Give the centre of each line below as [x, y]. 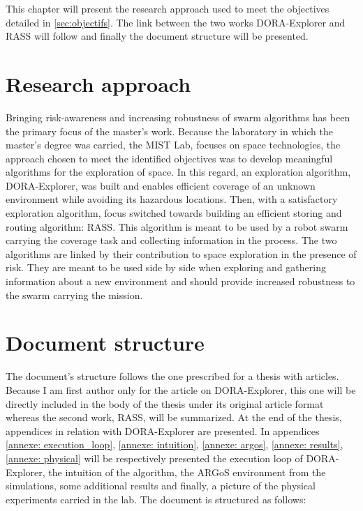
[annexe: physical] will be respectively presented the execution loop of [154, 458]
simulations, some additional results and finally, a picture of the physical [161, 486]
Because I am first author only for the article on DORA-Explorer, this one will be [181, 389]
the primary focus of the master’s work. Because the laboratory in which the [169, 131]
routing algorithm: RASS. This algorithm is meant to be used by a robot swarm [177, 226]
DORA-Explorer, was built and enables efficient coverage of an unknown [161, 185]
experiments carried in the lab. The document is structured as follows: [156, 499]
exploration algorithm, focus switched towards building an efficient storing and [174, 213]
